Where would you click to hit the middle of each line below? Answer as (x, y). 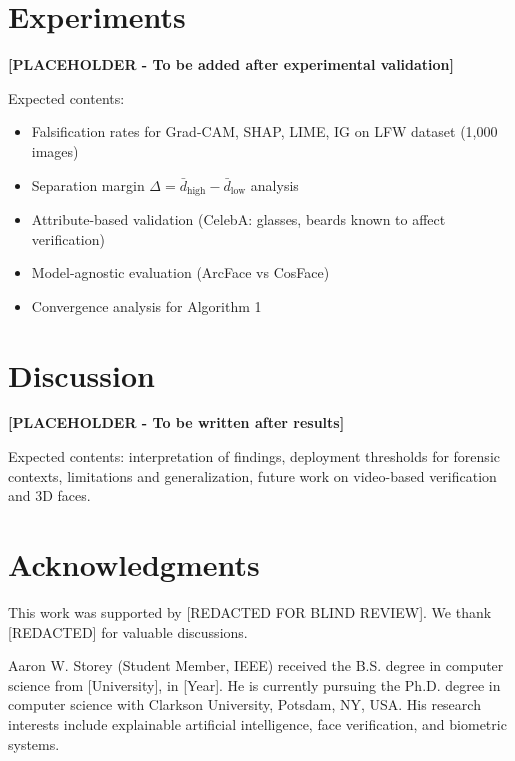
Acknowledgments (134, 564)
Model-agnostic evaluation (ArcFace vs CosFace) (180, 272)
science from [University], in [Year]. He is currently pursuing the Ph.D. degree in (254, 684)
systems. (34, 743)
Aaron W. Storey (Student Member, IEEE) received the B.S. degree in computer (256, 665)
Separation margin (88, 184)
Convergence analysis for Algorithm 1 (146, 305)
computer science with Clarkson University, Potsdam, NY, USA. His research (244, 704)
